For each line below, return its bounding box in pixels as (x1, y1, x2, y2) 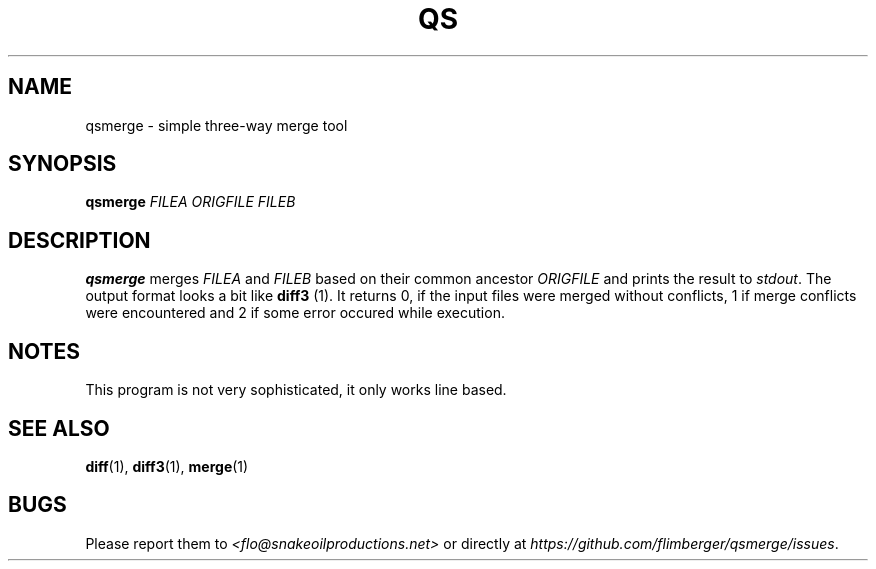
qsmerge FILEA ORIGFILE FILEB (85, 193, 296, 211)
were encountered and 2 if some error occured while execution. (85, 304, 505, 322)
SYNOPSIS (8, 151, 117, 177)
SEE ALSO (8, 415, 110, 441)
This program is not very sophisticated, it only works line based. (85, 381, 507, 399)
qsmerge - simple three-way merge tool (85, 116, 348, 134)
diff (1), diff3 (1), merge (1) (85, 457, 249, 475)
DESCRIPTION (8, 227, 151, 253)
